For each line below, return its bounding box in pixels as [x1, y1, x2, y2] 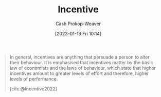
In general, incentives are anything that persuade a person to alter [9, 54, 150, 60]
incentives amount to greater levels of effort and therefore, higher [9, 70, 149, 76]
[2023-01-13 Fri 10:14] [55, 30, 102, 36]
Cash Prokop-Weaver [55, 21, 101, 27]
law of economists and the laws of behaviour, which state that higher [9, 65, 156, 71]
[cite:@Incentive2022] [9, 86, 58, 92]
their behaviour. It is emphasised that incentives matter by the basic [9, 59, 153, 65]
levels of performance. [9, 75, 58, 82]
